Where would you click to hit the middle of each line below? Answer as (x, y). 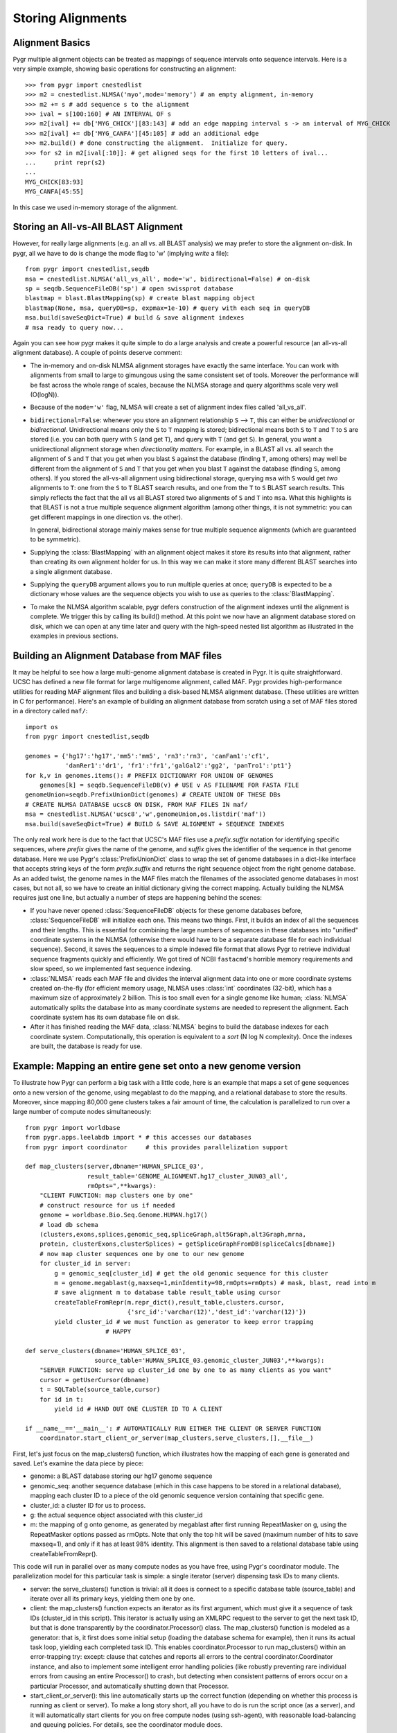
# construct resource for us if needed (107, 1205)
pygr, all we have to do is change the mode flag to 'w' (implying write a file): (121, 253)
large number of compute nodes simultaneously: (82, 1112)
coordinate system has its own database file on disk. (105, 1017)
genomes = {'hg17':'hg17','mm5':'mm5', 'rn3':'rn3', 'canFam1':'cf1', (148, 756)
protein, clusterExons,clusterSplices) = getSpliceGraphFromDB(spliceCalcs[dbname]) (187, 1244)
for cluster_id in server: (85, 1264)
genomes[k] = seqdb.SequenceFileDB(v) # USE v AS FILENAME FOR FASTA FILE (169, 785)
